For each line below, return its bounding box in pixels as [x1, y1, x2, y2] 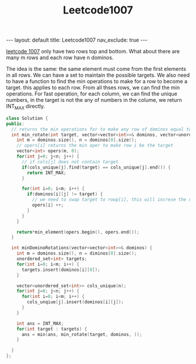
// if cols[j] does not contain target [21, 159, 118, 164]
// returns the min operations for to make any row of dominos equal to [11, 126, 192, 132]
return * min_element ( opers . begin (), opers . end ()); [16, 229, 140, 235]
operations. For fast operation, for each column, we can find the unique [6, 90, 178, 97]
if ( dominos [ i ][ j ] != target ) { [27, 191, 103, 197]
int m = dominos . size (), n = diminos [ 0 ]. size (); [16, 250, 137, 256]
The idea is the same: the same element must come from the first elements [6, 66, 187, 73]
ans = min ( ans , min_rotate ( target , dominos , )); [21, 331, 142, 337]
